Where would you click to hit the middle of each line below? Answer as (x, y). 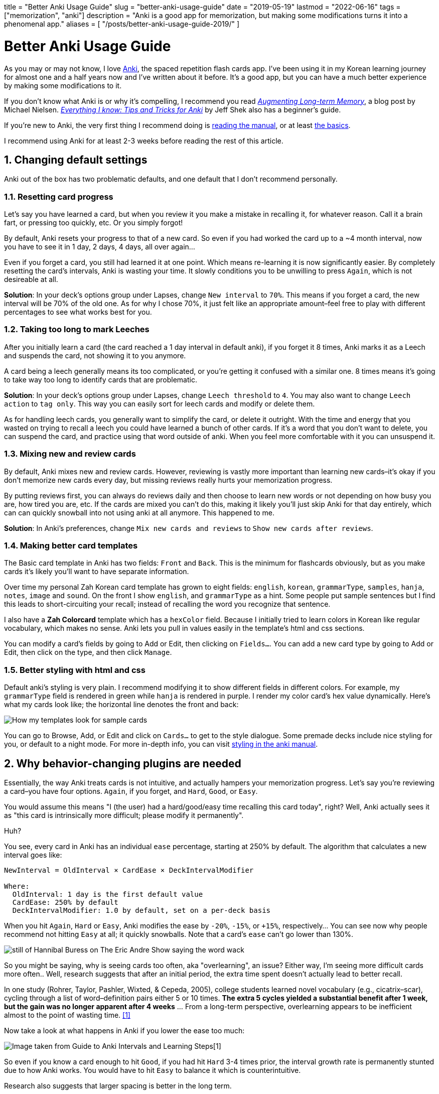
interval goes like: (33, 855)
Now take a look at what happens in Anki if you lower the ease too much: (124, 1030)
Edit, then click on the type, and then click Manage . (88, 652)
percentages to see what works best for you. (78, 312)
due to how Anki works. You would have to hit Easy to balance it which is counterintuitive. (153, 1070)
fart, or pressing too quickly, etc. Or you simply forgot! (94, 223)
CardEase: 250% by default (65, 902)
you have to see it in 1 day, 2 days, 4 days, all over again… (100, 247)
